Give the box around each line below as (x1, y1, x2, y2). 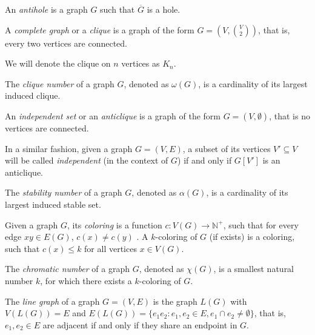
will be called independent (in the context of (5, 154, 168, 167)
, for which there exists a (40, 274, 132, 287)
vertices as (121, 57, 160, 70)
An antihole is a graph (5, 3, 88, 15)
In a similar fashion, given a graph (5, 142, 133, 154)
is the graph (153, 294, 197, 307)
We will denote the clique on (5, 57, 111, 70)
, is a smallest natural (213, 262, 294, 275)
